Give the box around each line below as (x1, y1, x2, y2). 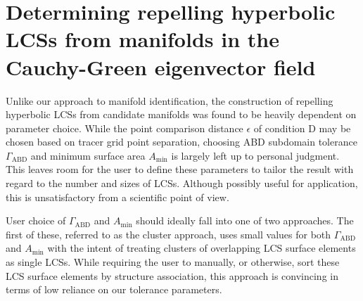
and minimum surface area (30, 148, 146, 162)
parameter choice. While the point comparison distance (6, 120, 243, 135)
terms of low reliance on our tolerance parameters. (6, 282, 222, 297)
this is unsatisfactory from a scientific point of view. (6, 189, 229, 204)
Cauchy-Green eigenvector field (6, 52, 316, 81)
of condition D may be (253, 120, 351, 135)
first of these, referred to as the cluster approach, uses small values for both (6, 226, 331, 241)
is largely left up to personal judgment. (171, 148, 340, 162)
